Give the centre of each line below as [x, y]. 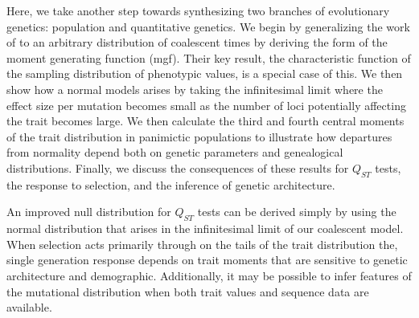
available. [29, 307]
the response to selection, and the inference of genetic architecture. [171, 184]
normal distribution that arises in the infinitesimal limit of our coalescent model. [205, 228]
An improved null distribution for [89, 212]
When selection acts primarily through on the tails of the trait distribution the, [202, 244]
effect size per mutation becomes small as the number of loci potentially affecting [206, 105]
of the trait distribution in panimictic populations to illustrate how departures [199, 136]
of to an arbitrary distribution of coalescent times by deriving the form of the [197, 42]
